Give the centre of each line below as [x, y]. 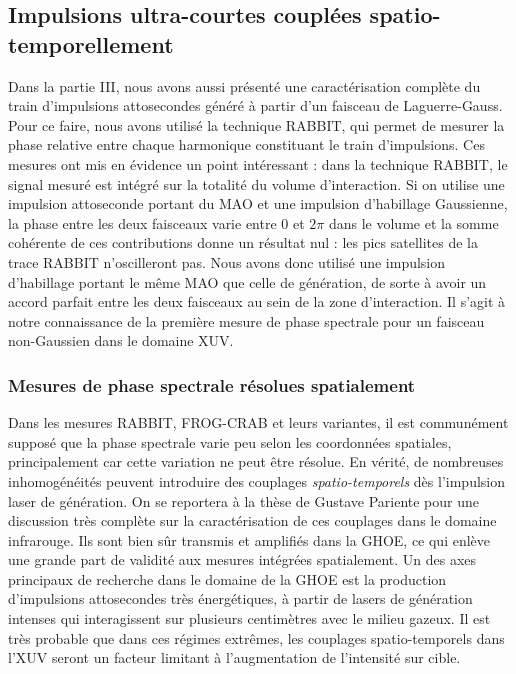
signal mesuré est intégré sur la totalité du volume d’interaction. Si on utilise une [256, 183]
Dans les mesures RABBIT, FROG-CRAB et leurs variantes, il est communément [258, 422]
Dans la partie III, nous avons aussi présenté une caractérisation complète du [244, 85]
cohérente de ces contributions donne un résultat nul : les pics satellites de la [243, 242]
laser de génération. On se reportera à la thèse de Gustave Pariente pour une [244, 500]
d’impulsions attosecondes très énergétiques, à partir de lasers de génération [240, 598]
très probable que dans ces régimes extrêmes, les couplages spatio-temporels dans [256, 637]
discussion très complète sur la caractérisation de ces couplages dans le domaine [252, 520]
